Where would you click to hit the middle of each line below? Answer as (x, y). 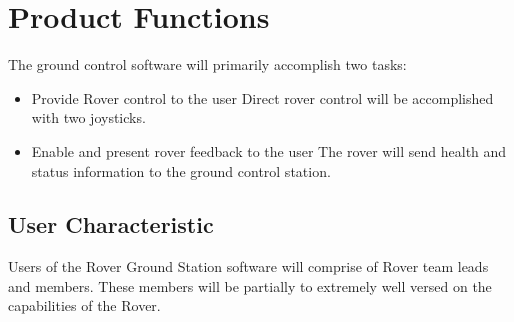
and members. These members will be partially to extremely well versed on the (250, 285)
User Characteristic (111, 224)
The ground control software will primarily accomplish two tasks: (207, 64)
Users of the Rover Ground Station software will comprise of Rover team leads (248, 266)
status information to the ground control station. (181, 170)
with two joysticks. (88, 117)
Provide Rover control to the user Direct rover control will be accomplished (262, 97)
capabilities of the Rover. (84, 305)
